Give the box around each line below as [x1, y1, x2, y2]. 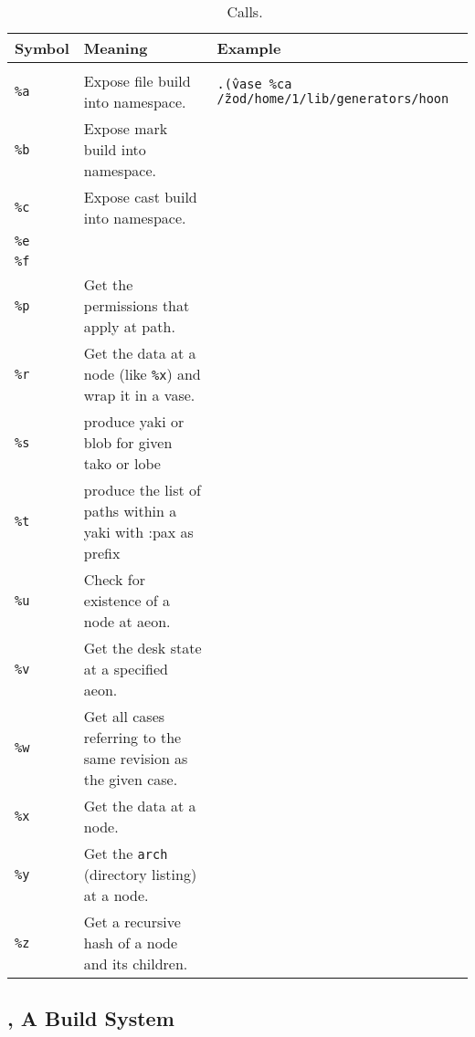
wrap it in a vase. [83, 384, 195, 405]
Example [216, 37, 281, 58]
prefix [83, 542, 121, 563]
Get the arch [83, 843, 168, 864]
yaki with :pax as [83, 521, 194, 542]
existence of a [83, 590, 171, 611]
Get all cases [83, 706, 165, 727]
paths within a [83, 500, 177, 521]
